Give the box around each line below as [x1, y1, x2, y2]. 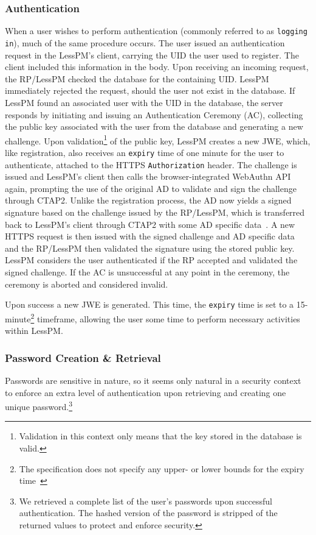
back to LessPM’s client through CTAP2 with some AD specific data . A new [5, 218, 295, 230]
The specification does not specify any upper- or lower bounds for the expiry [19, 462, 304, 475]
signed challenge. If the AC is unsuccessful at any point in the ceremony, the [5, 266, 290, 278]
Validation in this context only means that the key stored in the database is [19, 430, 302, 442]
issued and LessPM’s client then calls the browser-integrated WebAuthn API [5, 170, 291, 183]
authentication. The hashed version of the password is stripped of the [19, 506, 278, 519]
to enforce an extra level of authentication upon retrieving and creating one [5, 386, 286, 399]
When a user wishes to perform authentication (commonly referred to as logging [5, 24, 307, 37]
